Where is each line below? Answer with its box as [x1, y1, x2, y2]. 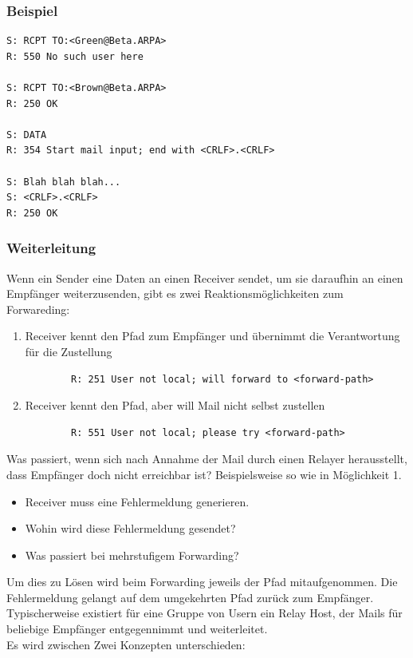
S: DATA [6, 129, 47, 141]
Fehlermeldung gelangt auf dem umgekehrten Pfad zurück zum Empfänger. [6, 589, 374, 605]
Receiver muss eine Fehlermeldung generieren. [25, 493, 250, 509]
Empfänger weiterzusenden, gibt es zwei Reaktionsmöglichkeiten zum [6, 285, 344, 302]
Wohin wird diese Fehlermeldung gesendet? [25, 520, 236, 537]
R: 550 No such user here [6, 50, 144, 62]
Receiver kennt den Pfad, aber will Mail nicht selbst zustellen [25, 397, 325, 414]
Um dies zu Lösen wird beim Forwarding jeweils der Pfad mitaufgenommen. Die [6, 573, 398, 590]
